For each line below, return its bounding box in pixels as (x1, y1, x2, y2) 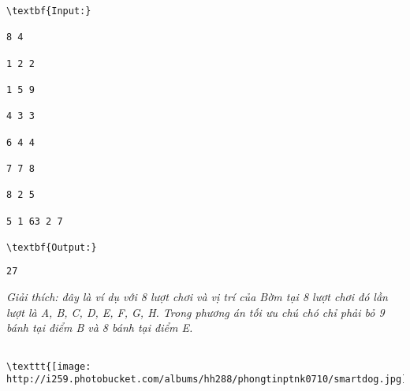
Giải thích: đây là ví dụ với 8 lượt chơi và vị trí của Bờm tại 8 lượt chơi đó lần (6, 289, 388, 305)
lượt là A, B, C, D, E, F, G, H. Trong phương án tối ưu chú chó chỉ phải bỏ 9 (6, 303, 385, 320)
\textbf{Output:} (6, 241, 97, 253)
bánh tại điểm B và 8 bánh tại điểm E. (6, 319, 193, 336)
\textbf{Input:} (6, 6, 91, 17)
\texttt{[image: (6, 360, 91, 372)
